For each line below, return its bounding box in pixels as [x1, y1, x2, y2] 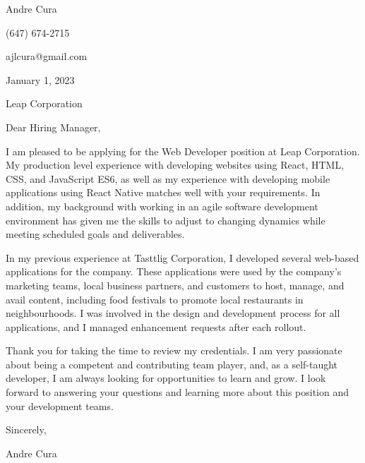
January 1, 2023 [6, 72, 75, 87]
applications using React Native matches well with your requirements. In [6, 185, 321, 200]
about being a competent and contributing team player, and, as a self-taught [6, 356, 338, 371]
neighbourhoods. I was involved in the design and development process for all [6, 306, 340, 320]
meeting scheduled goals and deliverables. [6, 227, 185, 241]
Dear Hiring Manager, [6, 119, 101, 134]
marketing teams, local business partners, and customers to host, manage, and [6, 277, 345, 292]
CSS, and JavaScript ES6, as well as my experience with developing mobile [6, 171, 330, 186]
